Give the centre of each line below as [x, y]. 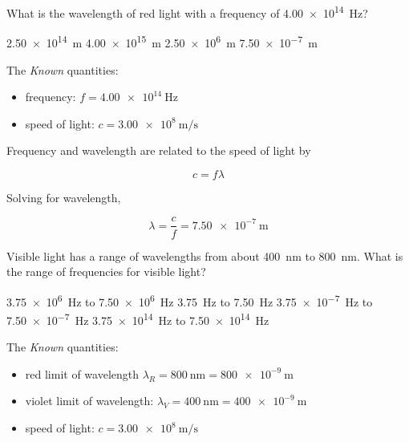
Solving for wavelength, [64, 197]
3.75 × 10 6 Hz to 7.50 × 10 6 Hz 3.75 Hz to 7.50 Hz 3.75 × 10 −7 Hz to [190, 300]
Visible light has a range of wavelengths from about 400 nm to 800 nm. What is [205, 255]
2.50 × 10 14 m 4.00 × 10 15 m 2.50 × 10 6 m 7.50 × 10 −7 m [162, 41]
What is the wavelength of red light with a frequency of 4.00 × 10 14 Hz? [187, 12]
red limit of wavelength [82, 373]
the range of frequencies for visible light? [106, 272]
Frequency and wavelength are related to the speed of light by [159, 150]
